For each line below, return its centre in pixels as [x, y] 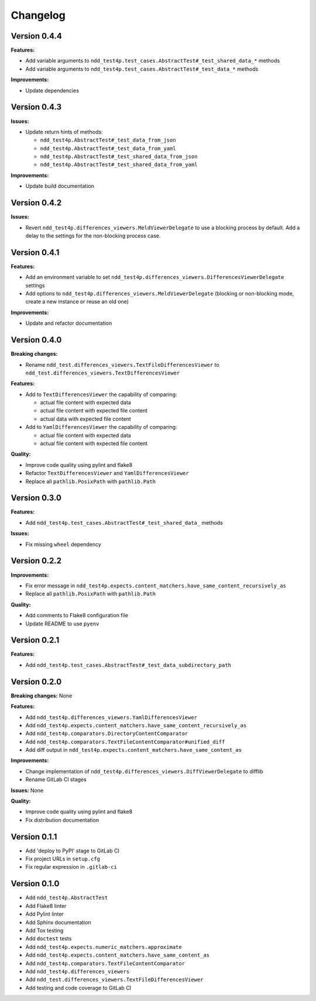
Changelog [38, 15]
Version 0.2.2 [36, 561]
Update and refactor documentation [69, 323]
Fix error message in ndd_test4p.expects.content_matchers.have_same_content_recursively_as [156, 586]
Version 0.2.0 [36, 682]
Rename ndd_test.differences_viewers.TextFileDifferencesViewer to [122, 364]
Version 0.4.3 [36, 107]
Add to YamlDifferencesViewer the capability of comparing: [101, 427]
